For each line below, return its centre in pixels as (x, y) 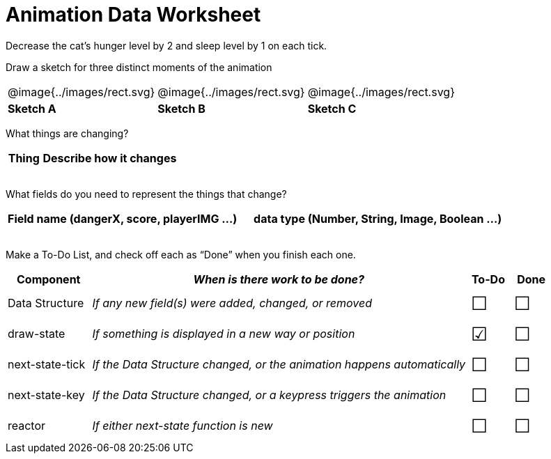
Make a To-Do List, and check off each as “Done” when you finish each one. (181, 254)
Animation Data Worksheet (133, 15)
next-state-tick (47, 364)
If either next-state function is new (183, 425)
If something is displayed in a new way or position (224, 333)
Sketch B (181, 108)
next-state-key (46, 395)
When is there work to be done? (279, 279)
